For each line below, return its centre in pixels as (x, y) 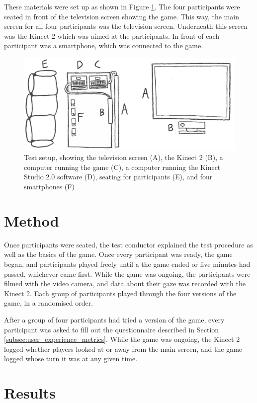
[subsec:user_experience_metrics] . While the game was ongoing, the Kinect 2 (122, 339)
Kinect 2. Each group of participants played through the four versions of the (120, 293)
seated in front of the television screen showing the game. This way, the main (122, 16)
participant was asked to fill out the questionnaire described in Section (112, 329)
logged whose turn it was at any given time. (71, 359)
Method (32, 220)
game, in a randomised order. (49, 303)
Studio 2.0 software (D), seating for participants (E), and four (118, 177)
